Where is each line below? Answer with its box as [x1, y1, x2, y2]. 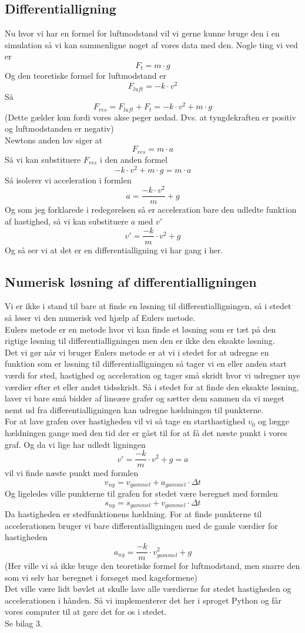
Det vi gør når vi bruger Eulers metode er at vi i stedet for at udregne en [5, 346, 269, 358]
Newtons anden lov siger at [5, 133, 103, 146]
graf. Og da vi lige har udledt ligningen [5, 438, 146, 450]
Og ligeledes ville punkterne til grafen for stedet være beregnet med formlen [5, 487, 278, 500]
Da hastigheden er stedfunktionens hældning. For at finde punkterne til [5, 508, 262, 520]
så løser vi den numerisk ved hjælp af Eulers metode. [5, 311, 196, 323]
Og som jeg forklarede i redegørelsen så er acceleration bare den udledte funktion [5, 203, 297, 216]
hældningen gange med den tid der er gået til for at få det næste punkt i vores [5, 426, 287, 438]
